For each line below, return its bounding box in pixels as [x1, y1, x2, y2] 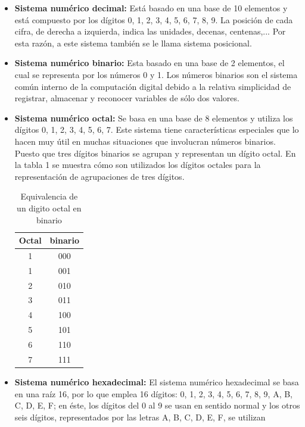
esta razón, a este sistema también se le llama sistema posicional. [14, 36, 252, 49]
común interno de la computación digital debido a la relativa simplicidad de [14, 80, 291, 92]
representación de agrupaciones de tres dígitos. [14, 170, 185, 182]
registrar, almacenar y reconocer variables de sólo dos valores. [14, 92, 239, 104]
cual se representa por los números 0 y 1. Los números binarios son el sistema [14, 68, 298, 80]
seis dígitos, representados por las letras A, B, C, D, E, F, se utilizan [14, 410, 266, 423]
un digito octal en [17, 201, 82, 214]
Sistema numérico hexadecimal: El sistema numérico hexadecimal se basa [14, 375, 299, 388]
